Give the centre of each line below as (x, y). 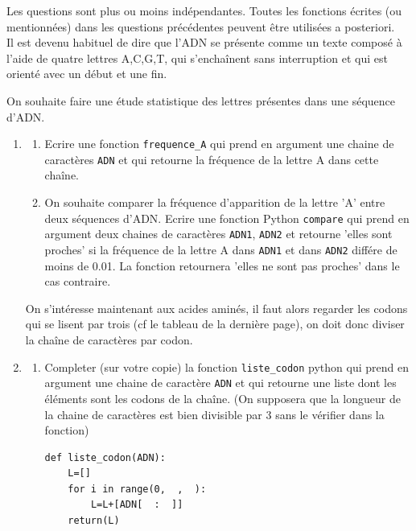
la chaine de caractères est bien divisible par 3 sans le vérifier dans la (214, 414)
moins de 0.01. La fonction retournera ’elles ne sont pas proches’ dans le (222, 265)
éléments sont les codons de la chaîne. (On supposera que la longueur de (222, 398)
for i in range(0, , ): (137, 489)
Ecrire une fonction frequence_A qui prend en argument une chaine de (219, 144)
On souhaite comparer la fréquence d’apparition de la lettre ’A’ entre (215, 202)
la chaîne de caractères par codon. (109, 340)
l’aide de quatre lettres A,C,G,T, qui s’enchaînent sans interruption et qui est (197, 58)
